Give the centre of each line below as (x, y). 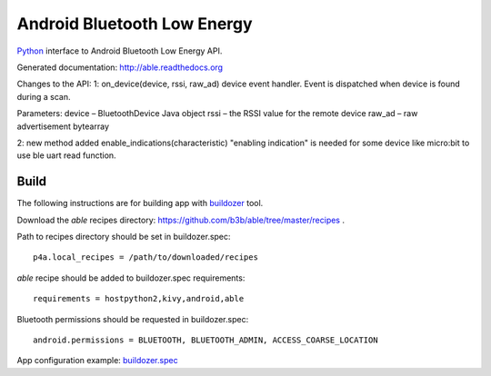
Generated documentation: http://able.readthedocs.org (120, 67)
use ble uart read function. (67, 155)
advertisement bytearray (63, 126)
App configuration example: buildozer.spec (97, 361)
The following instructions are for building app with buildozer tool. (140, 203)
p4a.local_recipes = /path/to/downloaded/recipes (146, 257)
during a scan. (44, 96)
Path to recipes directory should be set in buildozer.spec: (124, 236)
